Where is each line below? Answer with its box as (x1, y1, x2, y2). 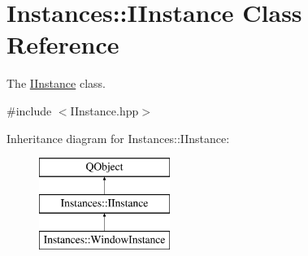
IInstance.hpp (70, 102, 139, 119)
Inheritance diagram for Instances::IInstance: (7, 129, 230, 146)
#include (7, 102, 52, 119)
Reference (7, 28, 119, 61)
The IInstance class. (7, 75, 106, 92)
